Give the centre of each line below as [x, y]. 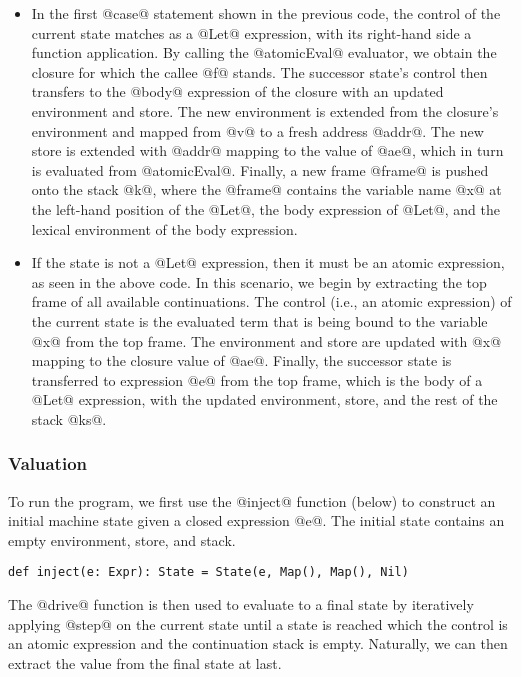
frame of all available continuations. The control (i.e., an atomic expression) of [271, 301]
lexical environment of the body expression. [164, 228]
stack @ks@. [69, 418]
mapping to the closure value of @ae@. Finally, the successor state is [241, 360]
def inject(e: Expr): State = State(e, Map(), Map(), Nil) [208, 572]
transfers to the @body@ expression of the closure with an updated [237, 91]
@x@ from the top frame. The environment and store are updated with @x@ [266, 340]
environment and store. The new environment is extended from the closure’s [265, 110]
